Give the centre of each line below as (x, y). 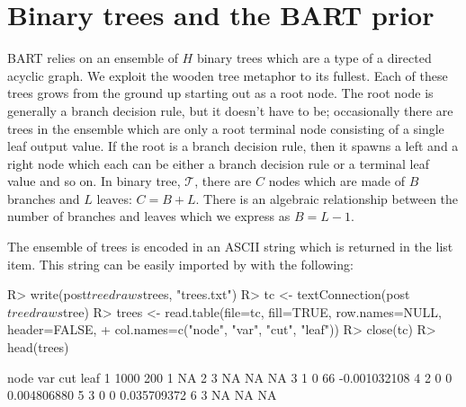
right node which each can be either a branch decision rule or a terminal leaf (218, 163)
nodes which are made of (337, 181)
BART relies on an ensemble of (93, 58)
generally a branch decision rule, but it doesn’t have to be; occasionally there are (230, 110)
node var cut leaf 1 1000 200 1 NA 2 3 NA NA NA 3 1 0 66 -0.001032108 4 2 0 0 (230, 377)
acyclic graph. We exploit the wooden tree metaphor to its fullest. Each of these (228, 75)
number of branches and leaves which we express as (149, 216)
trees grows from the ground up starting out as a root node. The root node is (220, 93)
